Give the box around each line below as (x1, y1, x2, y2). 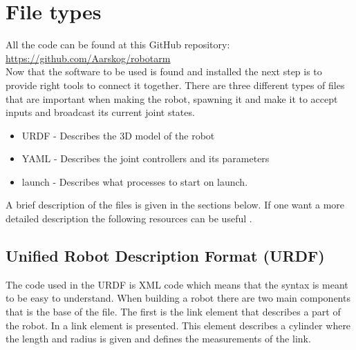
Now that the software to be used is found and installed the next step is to (6, 64, 322, 79)
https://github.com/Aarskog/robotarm (6, 50, 171, 65)
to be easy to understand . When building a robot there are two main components (6, 291, 350, 305)
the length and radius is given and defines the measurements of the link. (6, 331, 311, 346)
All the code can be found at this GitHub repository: (6, 37, 230, 52)
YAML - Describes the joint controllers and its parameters (21, 151, 270, 166)
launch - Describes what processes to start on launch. (21, 174, 248, 188)
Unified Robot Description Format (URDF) (6, 245, 325, 266)
